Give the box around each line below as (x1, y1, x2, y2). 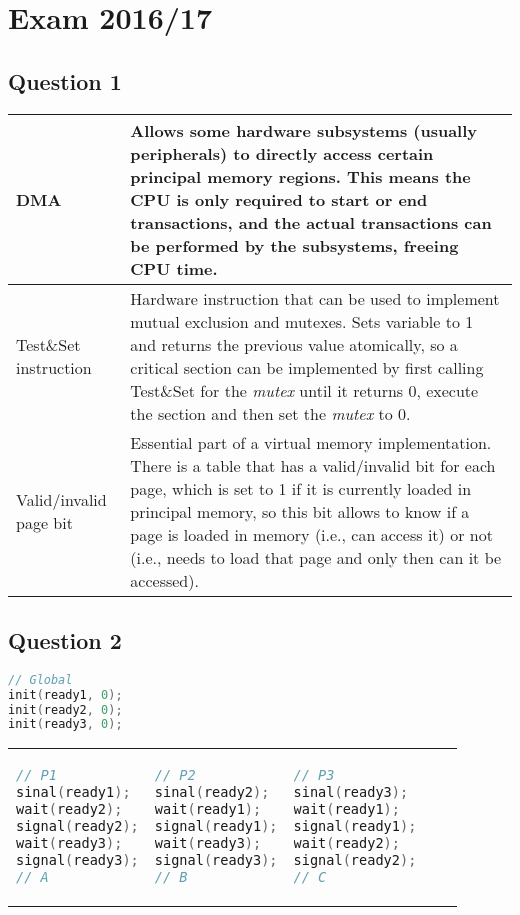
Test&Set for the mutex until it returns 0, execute (130, 378, 479, 402)
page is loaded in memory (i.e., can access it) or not (130, 522, 493, 546)
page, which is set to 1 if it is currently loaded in (130, 476, 472, 500)
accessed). (130, 568, 199, 592)
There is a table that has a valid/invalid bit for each (130, 453, 496, 477)
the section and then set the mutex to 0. (130, 401, 411, 425)
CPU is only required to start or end (130, 187, 428, 211)
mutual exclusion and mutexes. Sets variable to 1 (130, 309, 474, 333)
